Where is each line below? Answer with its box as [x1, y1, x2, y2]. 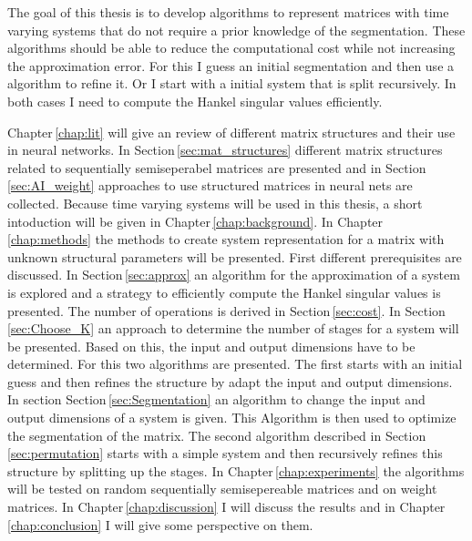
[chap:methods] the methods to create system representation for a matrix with [7, 230, 445, 249]
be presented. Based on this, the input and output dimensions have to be [7, 336, 416, 355]
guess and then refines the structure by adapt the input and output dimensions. [7, 372, 453, 391]
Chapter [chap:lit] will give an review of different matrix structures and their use [7, 122, 456, 141]
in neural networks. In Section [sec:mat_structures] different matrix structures [7, 140, 443, 159]
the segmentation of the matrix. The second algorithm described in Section [7, 425, 426, 444]
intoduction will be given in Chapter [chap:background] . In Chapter [7, 211, 384, 230]
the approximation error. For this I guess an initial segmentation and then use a [7, 56, 455, 75]
